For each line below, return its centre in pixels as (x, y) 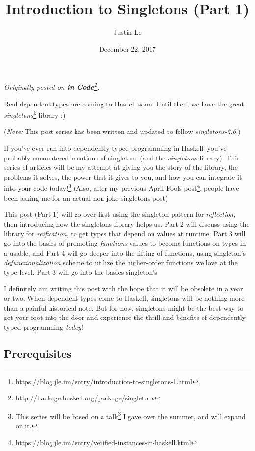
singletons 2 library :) (35, 114)
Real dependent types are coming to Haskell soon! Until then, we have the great (124, 103)
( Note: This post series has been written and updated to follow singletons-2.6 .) (122, 131)
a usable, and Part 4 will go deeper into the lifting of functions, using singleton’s (125, 252)
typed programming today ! (44, 327)
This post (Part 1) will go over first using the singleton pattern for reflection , (120, 214)
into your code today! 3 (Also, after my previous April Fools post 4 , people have (122, 187)
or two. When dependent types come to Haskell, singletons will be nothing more (124, 298)
